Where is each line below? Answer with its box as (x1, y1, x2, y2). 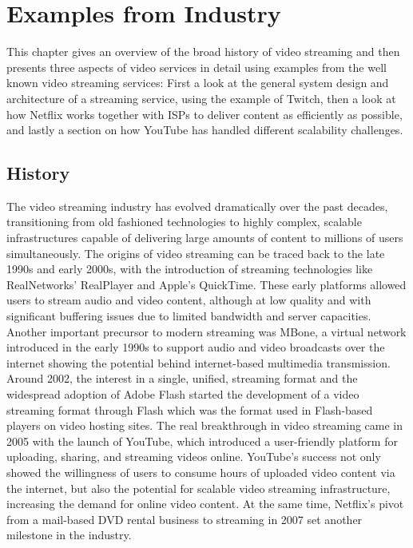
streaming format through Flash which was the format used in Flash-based (6, 401, 373, 418)
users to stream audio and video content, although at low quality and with (6, 292, 371, 308)
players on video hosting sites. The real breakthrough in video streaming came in (6, 417, 403, 434)
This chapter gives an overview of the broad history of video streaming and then (6, 43, 400, 60)
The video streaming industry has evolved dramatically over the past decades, (6, 197, 388, 214)
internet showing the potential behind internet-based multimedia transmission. (6, 354, 391, 371)
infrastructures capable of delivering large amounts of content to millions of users (6, 229, 403, 246)
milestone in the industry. (6, 526, 132, 543)
